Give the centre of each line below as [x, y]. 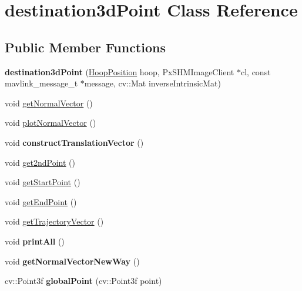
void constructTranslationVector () [74, 142]
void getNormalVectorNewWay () [72, 261]
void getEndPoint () [41, 201]
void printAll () [35, 241]
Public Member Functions [85, 47]
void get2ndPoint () [40, 162]
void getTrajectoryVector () [54, 221]
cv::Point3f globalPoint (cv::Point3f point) [83, 281]
